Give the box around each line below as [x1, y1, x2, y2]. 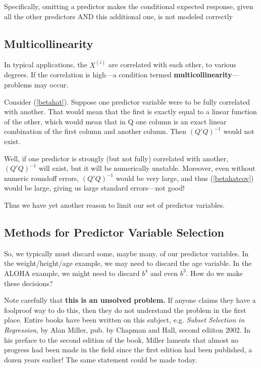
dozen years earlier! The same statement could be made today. [4, 354, 197, 364]
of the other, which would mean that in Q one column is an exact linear [4, 116, 227, 126]
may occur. [34, 79, 69, 90]
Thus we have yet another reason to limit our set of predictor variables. [4, 199, 225, 210]
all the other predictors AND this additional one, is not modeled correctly [4, 11, 233, 21]
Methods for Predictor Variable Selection [4, 224, 224, 240]
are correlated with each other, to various [108, 59, 236, 70]
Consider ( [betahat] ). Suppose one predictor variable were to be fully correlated [4, 96, 250, 107]
